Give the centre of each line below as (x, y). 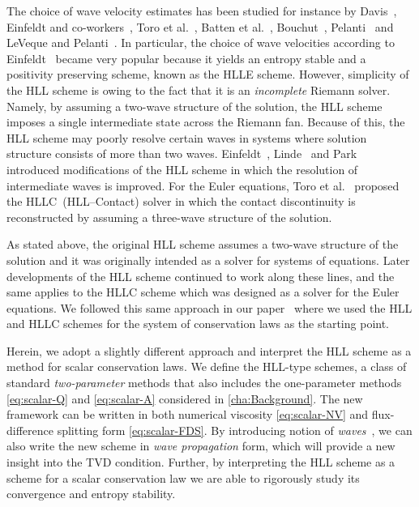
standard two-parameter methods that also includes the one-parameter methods (204, 383)
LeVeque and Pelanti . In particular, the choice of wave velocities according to (201, 43)
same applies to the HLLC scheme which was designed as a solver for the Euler (203, 292)
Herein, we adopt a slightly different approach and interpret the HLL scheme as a (209, 350)
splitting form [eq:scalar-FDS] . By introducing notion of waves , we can (235, 430)
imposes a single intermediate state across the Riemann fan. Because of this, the (206, 122)
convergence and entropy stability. (91, 494)
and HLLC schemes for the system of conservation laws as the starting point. (198, 324)
